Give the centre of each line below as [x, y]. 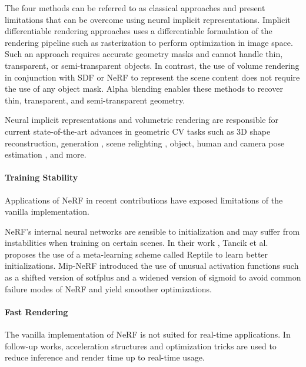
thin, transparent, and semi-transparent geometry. [95, 100]
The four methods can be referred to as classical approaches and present [135, 8]
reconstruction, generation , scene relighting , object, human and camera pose [145, 143]
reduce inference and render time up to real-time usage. [105, 357]
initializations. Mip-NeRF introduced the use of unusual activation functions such [152, 266]
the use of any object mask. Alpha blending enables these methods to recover [144, 89]
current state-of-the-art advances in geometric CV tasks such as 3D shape [138, 131]
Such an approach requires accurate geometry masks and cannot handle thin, [144, 54]
